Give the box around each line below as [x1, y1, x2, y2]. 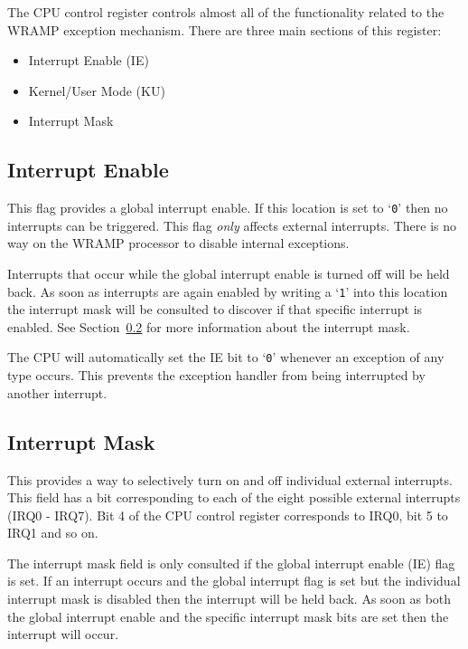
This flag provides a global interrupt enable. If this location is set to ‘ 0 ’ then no [7, 198, 448, 217]
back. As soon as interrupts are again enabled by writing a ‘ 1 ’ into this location [7, 282, 448, 301]
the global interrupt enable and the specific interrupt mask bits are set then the [7, 606, 449, 625]
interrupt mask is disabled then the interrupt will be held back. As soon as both [7, 589, 452, 608]
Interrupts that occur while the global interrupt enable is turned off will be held [7, 264, 450, 283]
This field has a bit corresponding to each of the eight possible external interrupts [7, 488, 461, 507]
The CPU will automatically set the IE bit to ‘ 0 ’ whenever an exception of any [7, 348, 445, 367]
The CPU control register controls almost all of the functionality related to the [7, 3, 445, 21]
